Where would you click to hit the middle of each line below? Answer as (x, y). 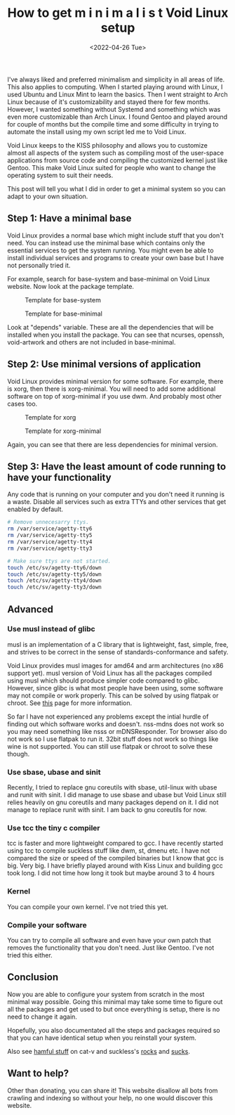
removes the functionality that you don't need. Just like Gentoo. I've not (111, 948)
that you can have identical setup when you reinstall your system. (102, 1038)
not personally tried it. (39, 265)
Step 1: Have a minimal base (69, 218)
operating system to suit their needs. (60, 175)
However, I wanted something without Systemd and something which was (114, 109)
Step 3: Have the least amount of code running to (117, 466)
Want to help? (38, 1074)
